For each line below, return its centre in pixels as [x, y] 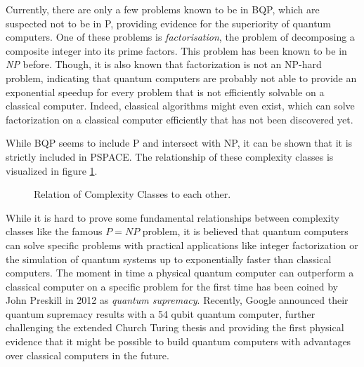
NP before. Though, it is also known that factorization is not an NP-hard [164, 64]
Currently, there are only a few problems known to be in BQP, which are [163, 9]
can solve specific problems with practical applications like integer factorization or [182, 245]
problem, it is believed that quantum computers [245, 231]
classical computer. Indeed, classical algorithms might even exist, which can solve [180, 106]
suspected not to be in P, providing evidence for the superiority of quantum [169, 23]
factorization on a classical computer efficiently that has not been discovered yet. [180, 119]
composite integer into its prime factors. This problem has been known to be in [176, 50]
